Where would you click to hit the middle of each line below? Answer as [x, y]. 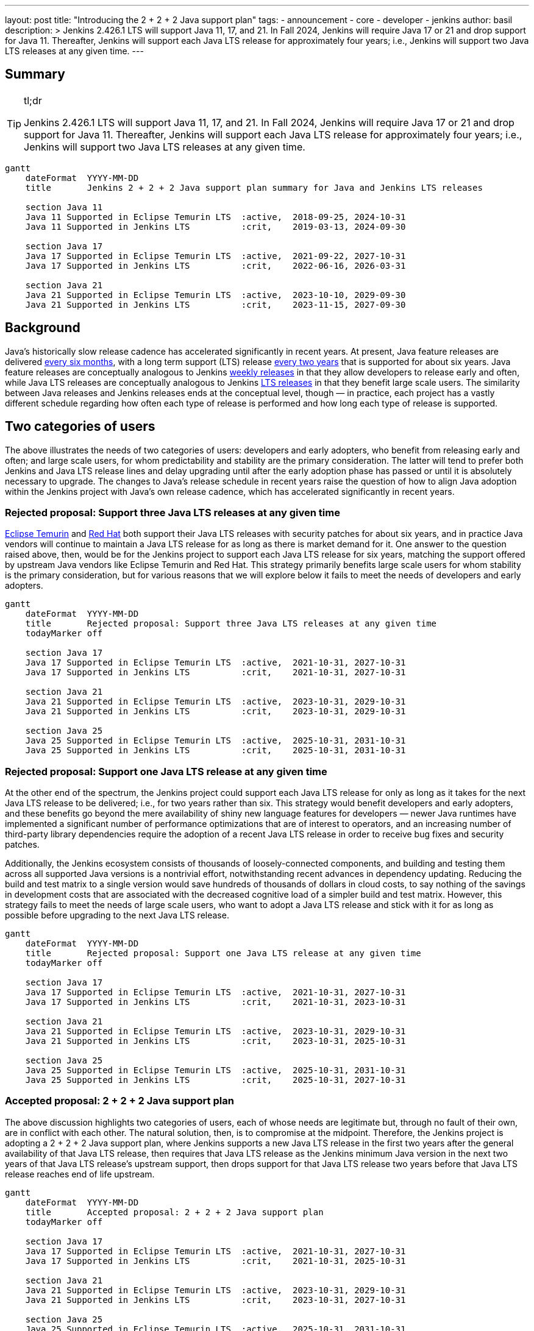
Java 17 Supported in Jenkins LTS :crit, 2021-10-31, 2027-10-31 [215, 673]
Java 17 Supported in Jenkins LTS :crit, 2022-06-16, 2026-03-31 [215, 265]
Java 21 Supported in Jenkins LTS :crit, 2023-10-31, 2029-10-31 [215, 712]
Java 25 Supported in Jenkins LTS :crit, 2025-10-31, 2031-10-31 [215, 751]
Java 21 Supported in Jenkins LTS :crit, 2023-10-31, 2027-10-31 [215, 1300]
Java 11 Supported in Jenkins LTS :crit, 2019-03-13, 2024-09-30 [215, 226]
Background [43, 328]
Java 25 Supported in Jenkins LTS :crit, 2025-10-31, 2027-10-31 [215, 1080]
